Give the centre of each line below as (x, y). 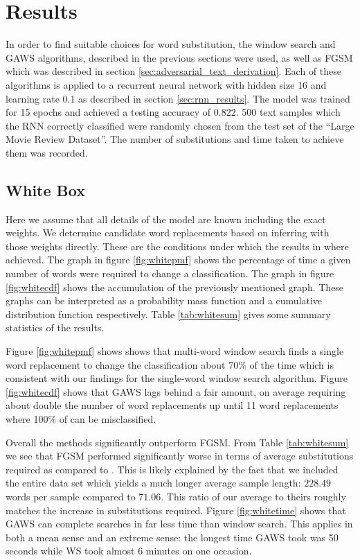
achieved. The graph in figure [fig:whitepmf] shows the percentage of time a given (178, 260)
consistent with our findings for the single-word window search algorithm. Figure (177, 378)
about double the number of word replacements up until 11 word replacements (172, 405)
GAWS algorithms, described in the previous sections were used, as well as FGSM (179, 57)
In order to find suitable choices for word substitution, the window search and (171, 44)
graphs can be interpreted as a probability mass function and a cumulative (164, 300)
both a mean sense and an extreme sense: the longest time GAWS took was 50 (172, 537)
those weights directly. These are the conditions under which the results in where (177, 246)
